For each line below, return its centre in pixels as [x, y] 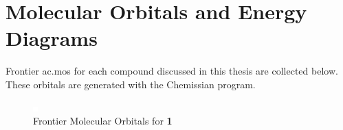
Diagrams [52, 38]
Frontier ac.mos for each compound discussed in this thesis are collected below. [172, 71]
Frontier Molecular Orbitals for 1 [103, 121]
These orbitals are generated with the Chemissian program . [131, 84]
